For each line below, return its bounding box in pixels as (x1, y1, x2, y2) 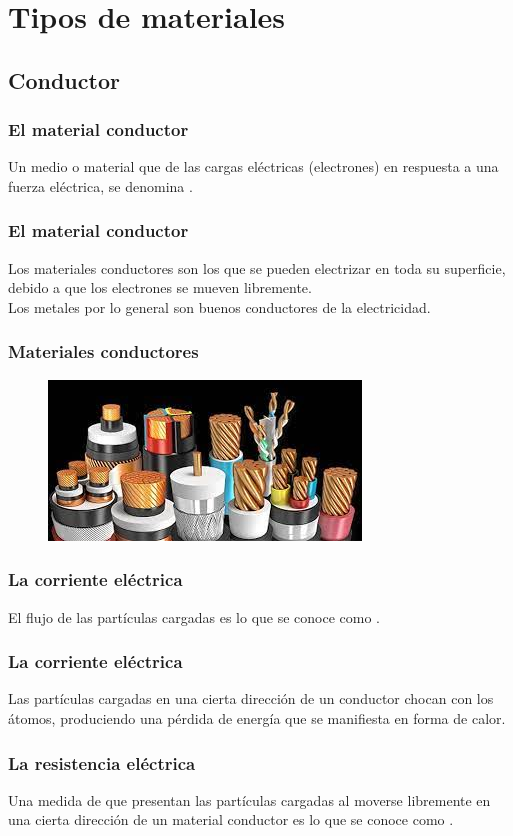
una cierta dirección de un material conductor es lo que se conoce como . (8, 809, 454, 830)
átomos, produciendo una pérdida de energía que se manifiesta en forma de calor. (8, 708, 506, 728)
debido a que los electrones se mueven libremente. (8, 277, 312, 298)
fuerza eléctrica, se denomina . (8, 175, 193, 196)
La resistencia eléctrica (8, 750, 196, 775)
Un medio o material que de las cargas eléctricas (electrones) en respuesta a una (8, 156, 499, 177)
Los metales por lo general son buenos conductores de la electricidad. (8, 296, 431, 317)
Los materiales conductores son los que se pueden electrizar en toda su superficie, (8, 257, 506, 278)
